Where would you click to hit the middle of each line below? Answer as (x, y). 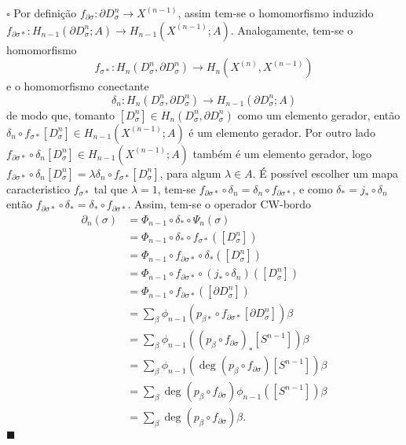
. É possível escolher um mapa (325, 173)
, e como (313, 188)
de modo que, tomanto (61, 114)
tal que (111, 188)
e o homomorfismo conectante (78, 86)
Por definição (45, 13)
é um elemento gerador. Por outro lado (282, 132)
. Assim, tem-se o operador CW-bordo (219, 204)
